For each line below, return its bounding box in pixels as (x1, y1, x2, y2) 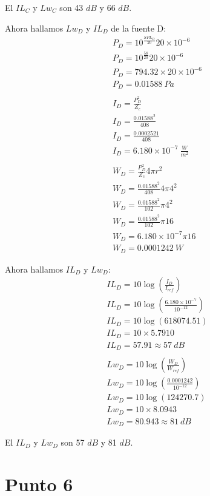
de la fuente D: (111, 21, 166, 34)
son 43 (59, 1, 84, 13)
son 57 (61, 436, 85, 449)
